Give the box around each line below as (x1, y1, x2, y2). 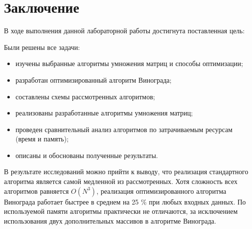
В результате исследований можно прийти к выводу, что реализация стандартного (4, 166, 249, 177)
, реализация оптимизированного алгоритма (96, 185, 227, 196)
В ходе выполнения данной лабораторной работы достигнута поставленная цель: (4, 25, 245, 36)
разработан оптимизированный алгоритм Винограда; (15, 74, 172, 85)
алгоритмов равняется (4, 185, 69, 196)
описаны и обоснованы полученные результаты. (15, 150, 158, 160)
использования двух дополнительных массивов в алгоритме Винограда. (4, 215, 216, 226)
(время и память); (15, 134, 69, 144)
